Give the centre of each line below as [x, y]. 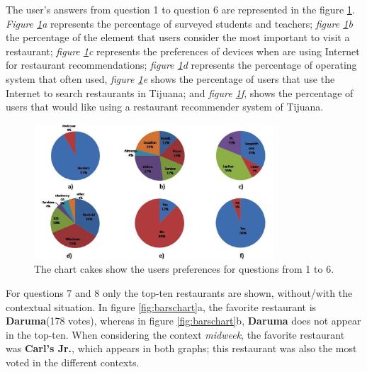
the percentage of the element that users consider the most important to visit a [178, 37]
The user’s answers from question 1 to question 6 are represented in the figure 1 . [180, 9]
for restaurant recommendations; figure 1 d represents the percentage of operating [181, 65]
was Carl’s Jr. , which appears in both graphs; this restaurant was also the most [181, 348]
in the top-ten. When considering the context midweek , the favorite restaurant [175, 334]
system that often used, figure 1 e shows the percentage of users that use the [170, 78]
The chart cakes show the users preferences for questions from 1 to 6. [184, 269]
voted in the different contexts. [73, 362]
